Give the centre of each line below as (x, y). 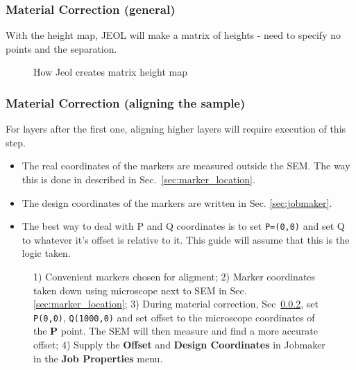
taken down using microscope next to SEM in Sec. (140, 290)
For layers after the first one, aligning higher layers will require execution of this (176, 129)
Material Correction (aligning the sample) (126, 102)
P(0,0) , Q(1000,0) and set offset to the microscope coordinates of (174, 317)
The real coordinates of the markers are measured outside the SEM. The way (186, 166)
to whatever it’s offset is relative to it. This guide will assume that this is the (186, 239)
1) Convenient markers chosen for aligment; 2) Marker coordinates (175, 277)
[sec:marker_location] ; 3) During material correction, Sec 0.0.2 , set (176, 304)
